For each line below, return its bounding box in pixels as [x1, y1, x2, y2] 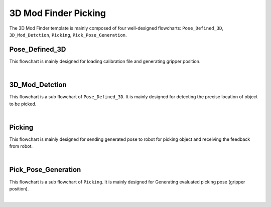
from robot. [9, 143, 33, 149]
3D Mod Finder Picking [9, 8, 106, 19]
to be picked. [9, 101, 37, 107]
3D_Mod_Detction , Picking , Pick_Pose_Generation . [9, 32, 127, 38]
